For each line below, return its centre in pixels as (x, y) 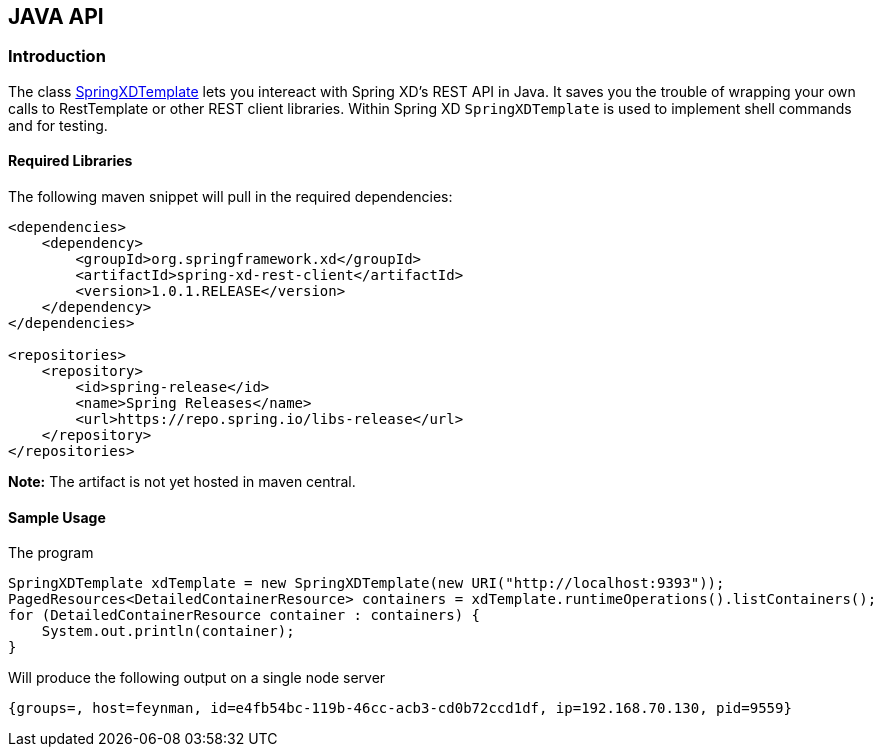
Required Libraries (70, 161)
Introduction (57, 56)
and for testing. (58, 125)
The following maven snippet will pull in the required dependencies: (230, 197)
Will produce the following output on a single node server (197, 678)
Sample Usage (57, 517)
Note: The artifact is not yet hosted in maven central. (182, 482)
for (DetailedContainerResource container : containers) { (244, 615)
